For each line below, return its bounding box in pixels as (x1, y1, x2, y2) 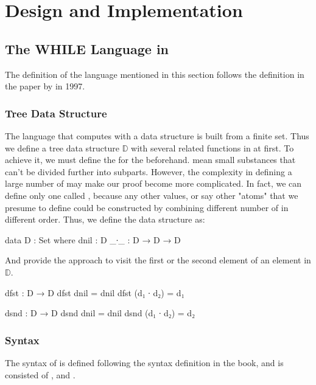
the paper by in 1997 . (5, 80, 85, 92)
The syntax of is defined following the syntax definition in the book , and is (5, 356, 284, 369)
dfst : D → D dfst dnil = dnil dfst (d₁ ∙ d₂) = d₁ (5, 286, 184, 299)
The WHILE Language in (5, 39, 169, 58)
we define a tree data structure (5, 141, 120, 154)
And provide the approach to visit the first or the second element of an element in (5, 254, 311, 266)
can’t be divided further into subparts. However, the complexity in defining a (5, 165, 292, 178)
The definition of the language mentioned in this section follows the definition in (5, 68, 304, 80)
